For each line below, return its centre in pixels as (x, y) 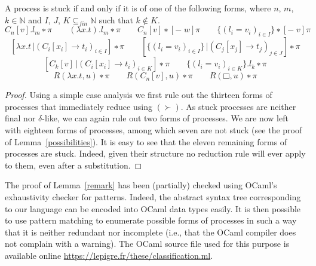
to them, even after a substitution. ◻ (73, 165)
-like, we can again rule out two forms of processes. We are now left (165, 118)
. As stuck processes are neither (238, 106)
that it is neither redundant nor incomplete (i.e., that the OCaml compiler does (151, 232)
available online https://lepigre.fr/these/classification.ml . (109, 255)
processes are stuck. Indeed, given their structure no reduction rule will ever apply (155, 153)
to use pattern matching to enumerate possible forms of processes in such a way (151, 220)
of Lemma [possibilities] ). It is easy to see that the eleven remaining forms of (146, 141)
